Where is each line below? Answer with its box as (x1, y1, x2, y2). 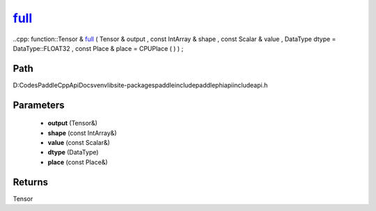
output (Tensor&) (47, 119, 97, 127)
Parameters (13, 99, 65, 111)
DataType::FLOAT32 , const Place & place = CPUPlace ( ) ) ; (13, 44, 184, 52)
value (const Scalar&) (47, 139, 111, 147)
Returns (13, 176, 49, 188)
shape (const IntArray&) (47, 129, 117, 137)
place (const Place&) (47, 157, 108, 166)
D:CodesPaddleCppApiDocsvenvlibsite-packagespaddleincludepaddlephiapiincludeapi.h (13, 81, 268, 89)
